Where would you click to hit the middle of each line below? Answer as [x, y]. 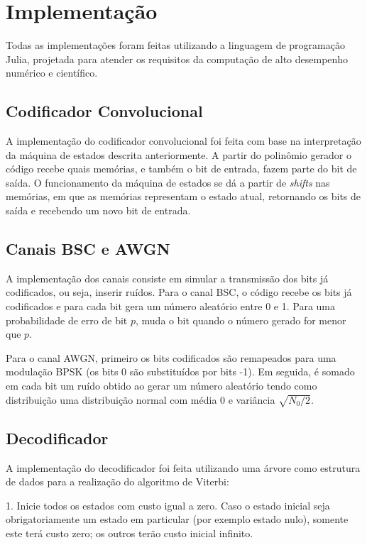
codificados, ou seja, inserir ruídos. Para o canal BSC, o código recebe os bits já [179, 292]
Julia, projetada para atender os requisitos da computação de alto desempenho [177, 59]
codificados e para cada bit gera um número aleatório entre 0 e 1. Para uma [171, 306]
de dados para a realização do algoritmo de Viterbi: [117, 481]
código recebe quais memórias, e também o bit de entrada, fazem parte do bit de [181, 169]
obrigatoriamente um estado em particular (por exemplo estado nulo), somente [177, 519]
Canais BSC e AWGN [88, 249]
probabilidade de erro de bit [67, 320]
